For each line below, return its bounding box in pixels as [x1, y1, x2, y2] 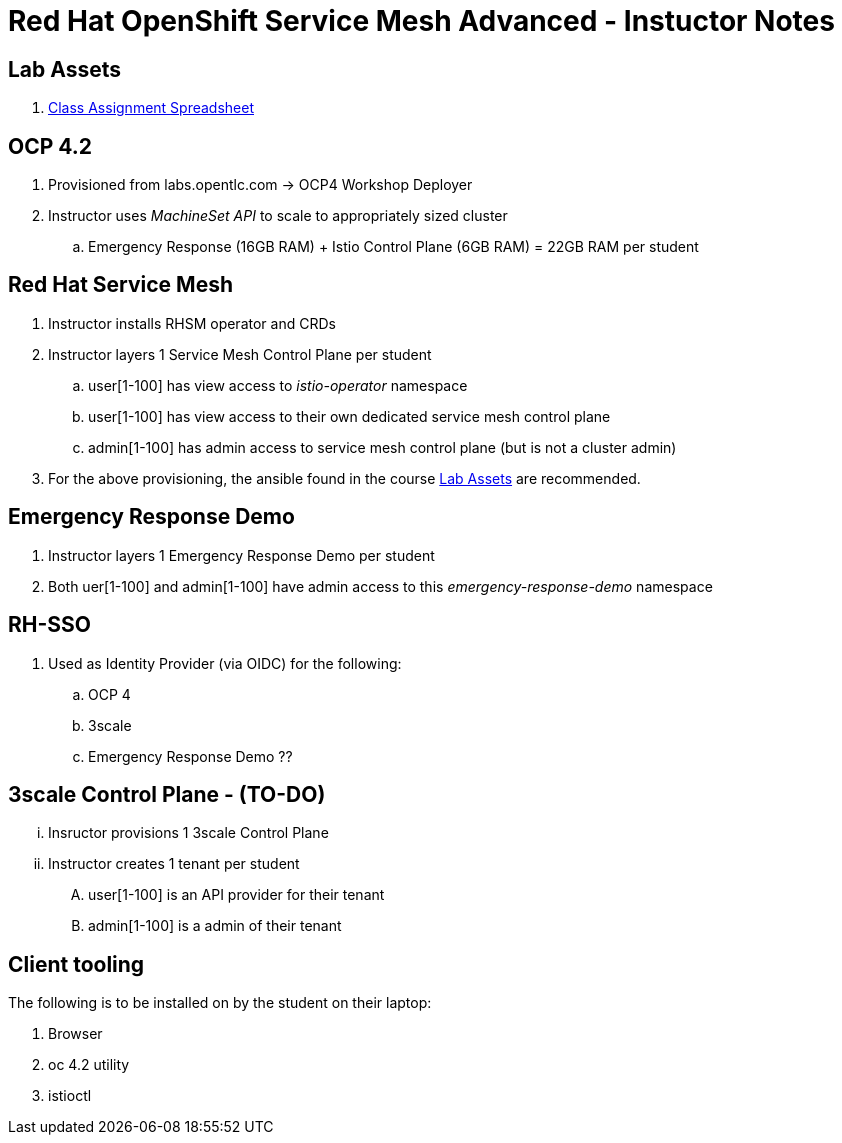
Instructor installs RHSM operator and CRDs [48, 314, 336, 332]
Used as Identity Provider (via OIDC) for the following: [48, 654, 402, 672]
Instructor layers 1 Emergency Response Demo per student [48, 546, 435, 564]
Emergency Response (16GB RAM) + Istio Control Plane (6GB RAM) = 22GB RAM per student [88, 238, 699, 256]
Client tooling [8, 951, 145, 977]
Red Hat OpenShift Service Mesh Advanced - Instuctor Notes [8, 4, 835, 38]
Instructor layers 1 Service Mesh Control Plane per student [48, 345, 432, 363]
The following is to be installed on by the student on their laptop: [8, 994, 432, 1012]
